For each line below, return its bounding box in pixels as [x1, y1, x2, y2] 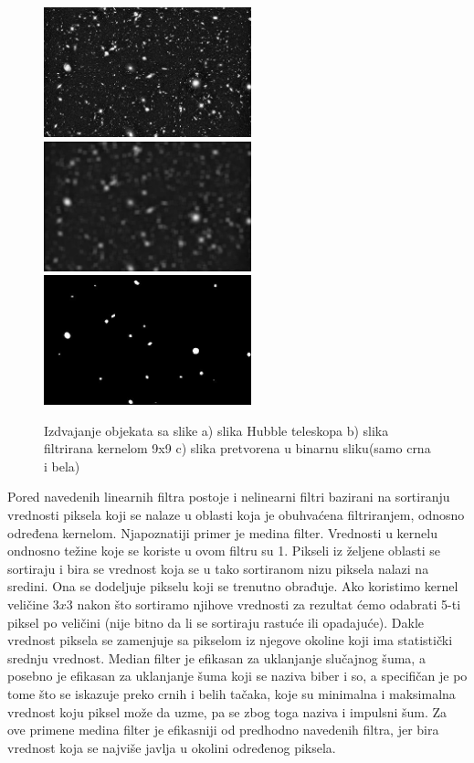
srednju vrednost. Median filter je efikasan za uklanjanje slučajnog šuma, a [7, 648, 426, 667]
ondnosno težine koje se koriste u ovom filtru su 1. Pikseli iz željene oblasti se [7, 541, 441, 560]
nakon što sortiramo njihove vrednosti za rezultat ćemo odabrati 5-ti [77, 595, 461, 614]
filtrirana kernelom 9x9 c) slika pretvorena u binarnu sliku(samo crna [44, 439, 431, 458]
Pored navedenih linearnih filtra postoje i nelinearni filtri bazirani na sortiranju [7, 487, 450, 506]
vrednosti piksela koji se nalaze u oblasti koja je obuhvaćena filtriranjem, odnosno [7, 505, 465, 525]
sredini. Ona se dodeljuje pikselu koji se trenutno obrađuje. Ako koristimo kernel [7, 577, 458, 596]
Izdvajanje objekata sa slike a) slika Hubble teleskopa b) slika [44, 420, 389, 440]
